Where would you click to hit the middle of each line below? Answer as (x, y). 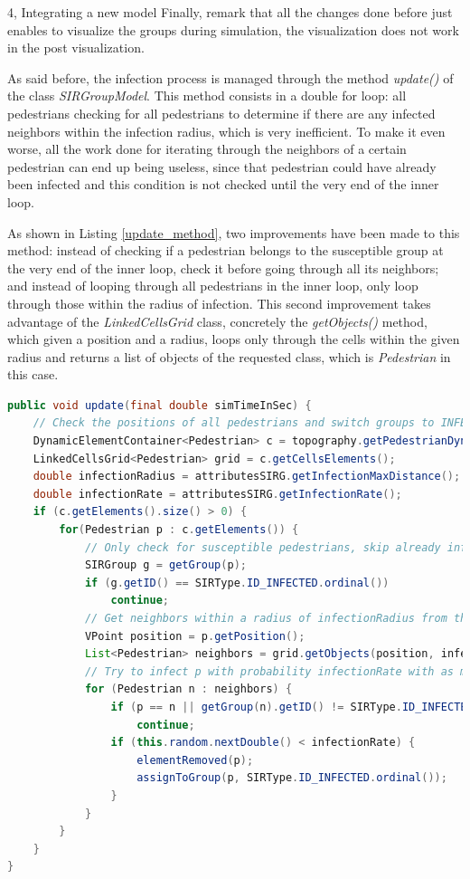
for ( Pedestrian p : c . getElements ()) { (179, 530)
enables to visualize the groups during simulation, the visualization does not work (233, 29)
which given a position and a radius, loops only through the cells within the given (234, 339)
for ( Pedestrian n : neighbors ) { (188, 689)
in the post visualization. (76, 48)
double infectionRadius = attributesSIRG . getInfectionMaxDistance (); (247, 477)
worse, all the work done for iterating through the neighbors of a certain (207, 149)
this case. (33, 374)
